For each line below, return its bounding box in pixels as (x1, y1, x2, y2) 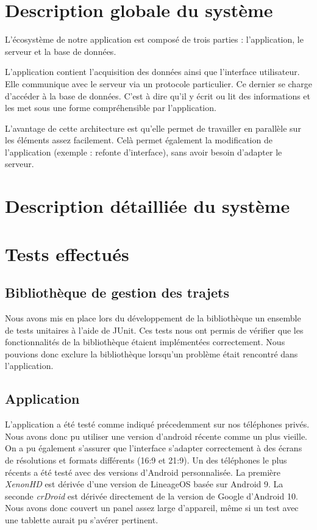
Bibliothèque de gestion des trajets (5, 283, 229, 302)
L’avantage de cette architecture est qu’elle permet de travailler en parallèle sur (5, 121, 301, 134)
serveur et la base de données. (5, 45, 116, 57)
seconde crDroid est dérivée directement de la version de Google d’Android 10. (5, 489, 298, 502)
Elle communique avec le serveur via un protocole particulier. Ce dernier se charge (5, 77, 312, 90)
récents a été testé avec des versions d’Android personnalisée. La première (5, 465, 281, 478)
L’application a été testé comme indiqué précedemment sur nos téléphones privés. (5, 418, 310, 431)
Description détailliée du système (5, 193, 290, 218)
